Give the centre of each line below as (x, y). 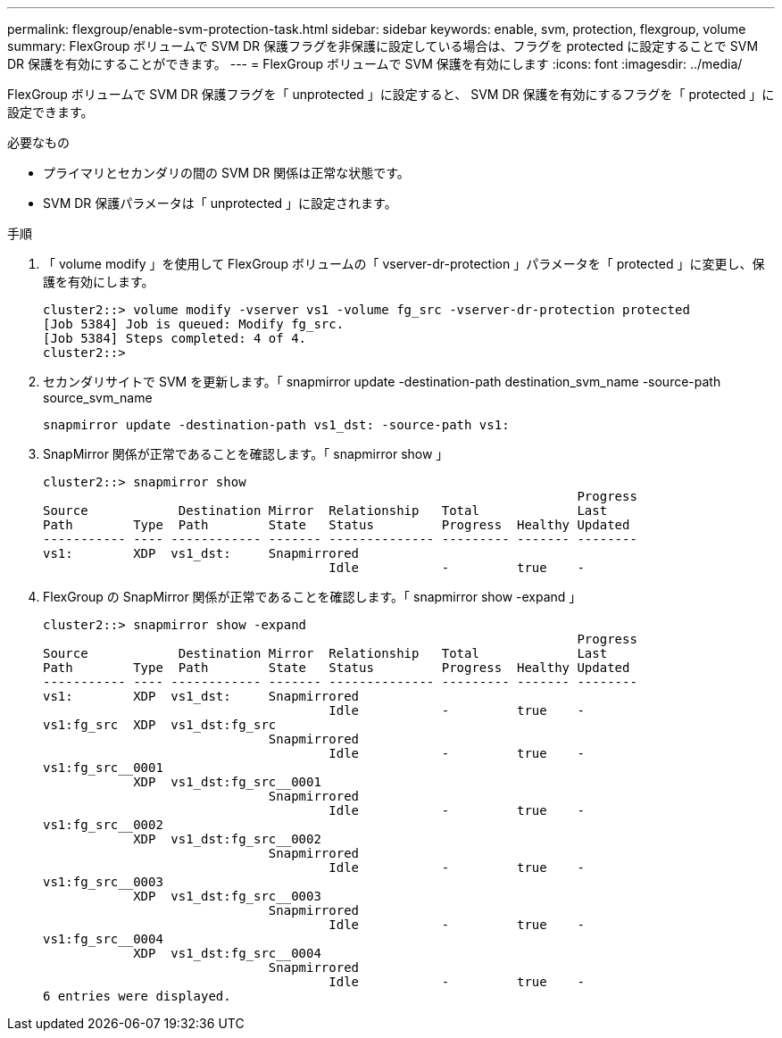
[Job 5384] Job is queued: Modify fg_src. (194, 324)
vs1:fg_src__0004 (103, 939)
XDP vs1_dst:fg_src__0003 (227, 896)
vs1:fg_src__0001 (103, 768)
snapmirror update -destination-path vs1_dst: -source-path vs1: (276, 425)
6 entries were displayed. (137, 996)
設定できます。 (50, 112)
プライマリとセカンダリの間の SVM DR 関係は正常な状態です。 (226, 173)
